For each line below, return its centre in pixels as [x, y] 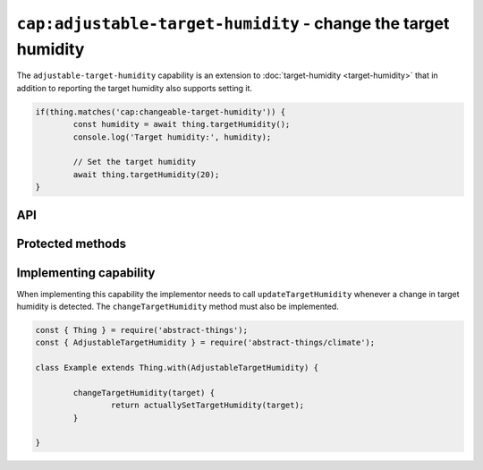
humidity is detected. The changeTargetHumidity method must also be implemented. [178, 306]
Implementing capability [86, 273]
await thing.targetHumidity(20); [146, 174]
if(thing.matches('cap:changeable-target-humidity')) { [161, 111]
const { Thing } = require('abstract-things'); [141, 330]
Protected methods [72, 244]
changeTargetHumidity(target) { [144, 393]
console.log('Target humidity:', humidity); [172, 137]
